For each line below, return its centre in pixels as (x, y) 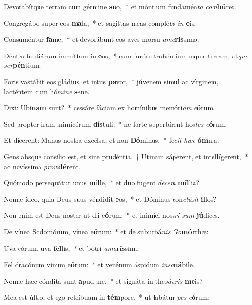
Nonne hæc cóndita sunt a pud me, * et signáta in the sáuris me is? (103, 280)
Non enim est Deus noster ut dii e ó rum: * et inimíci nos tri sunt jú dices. (112, 215)
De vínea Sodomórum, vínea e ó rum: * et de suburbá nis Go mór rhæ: (106, 231)
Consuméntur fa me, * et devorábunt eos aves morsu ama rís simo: (102, 39)
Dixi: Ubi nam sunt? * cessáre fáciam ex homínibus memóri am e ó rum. (109, 107)
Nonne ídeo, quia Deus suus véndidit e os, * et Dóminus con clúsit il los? (110, 199)
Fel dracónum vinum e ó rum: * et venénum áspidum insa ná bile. (99, 264)
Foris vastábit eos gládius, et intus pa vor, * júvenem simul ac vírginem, (111, 81)
